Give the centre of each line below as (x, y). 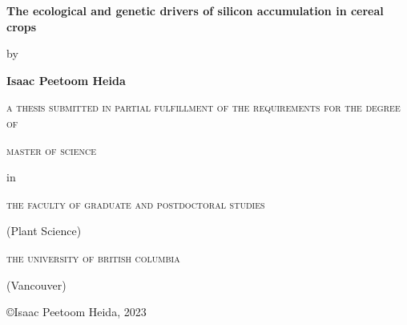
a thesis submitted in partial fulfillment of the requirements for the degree (203, 107)
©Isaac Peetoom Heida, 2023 (77, 312)
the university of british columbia (93, 257)
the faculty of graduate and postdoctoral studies (136, 203)
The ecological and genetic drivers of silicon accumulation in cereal (195, 10)
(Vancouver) (36, 284)
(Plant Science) (44, 231)
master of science (51, 150)
